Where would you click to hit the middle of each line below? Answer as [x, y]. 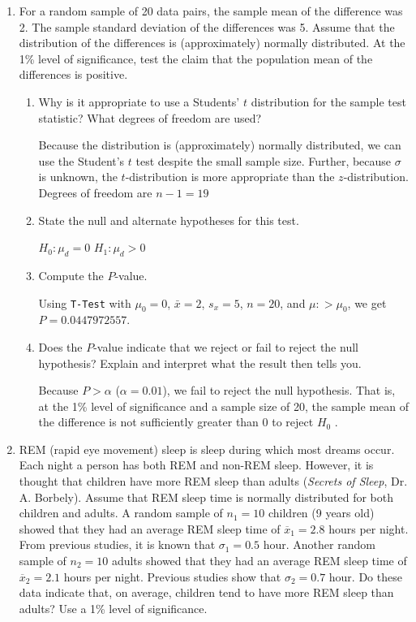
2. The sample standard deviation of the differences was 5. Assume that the [207, 26]
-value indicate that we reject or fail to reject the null [226, 346]
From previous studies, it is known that [117, 544]
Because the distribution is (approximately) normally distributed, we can [220, 145]
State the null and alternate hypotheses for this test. [169, 220]
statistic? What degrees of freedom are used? [150, 117]
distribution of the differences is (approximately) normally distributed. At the [212, 43]
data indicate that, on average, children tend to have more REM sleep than [206, 592]
